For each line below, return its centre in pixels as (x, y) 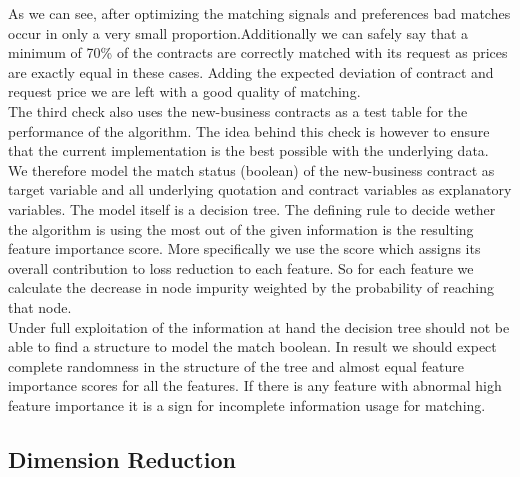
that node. (40, 306)
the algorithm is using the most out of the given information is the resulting (241, 228)
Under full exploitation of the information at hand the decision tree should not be (259, 326)
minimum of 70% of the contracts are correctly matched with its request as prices (258, 52)
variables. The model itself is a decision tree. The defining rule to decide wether (252, 208)
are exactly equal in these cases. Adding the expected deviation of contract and (251, 71)
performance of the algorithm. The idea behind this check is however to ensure (249, 130)
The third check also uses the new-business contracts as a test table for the (238, 110)
